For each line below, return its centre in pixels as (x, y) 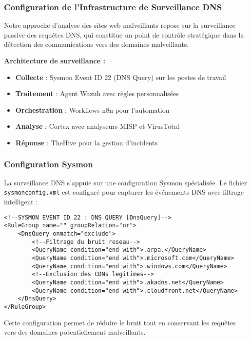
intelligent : (21, 202)
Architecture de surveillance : (55, 60)
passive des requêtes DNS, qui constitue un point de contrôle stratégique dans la (124, 34)
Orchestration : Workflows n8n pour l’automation (92, 110)
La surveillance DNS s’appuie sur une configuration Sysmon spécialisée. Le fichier (125, 182)
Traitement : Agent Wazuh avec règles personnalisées (97, 93)
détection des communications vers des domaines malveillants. (97, 44)
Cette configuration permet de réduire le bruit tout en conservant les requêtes (120, 322)
